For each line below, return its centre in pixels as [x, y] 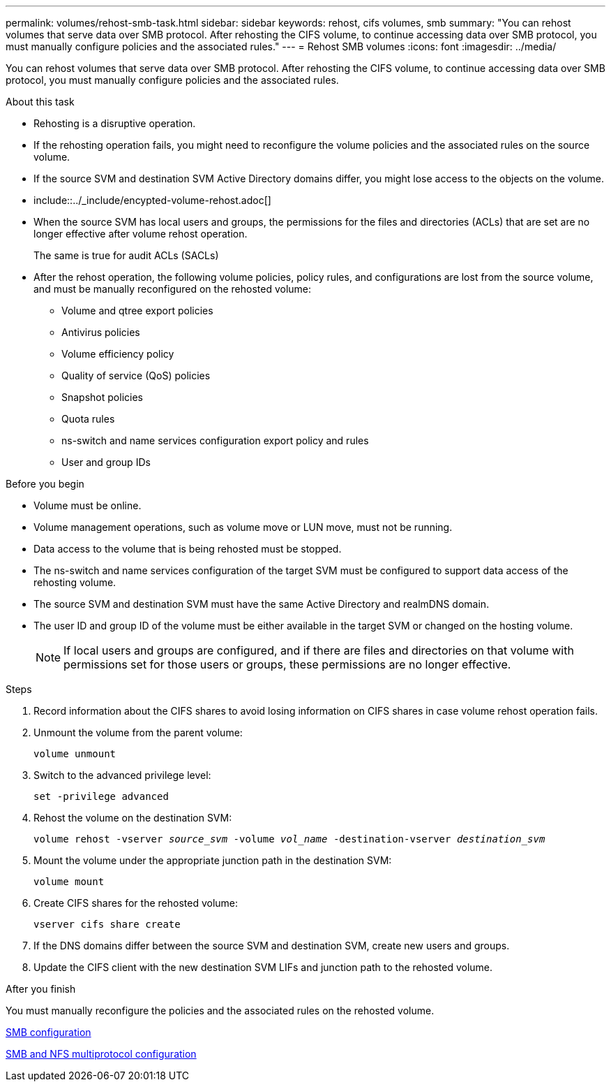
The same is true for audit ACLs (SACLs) [126, 255]
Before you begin [45, 484]
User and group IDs [106, 462]
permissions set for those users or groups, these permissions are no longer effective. [287, 664]
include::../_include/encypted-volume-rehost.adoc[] [152, 200]
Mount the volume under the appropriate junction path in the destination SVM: [213, 860]
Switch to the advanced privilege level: [122, 775]
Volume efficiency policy [118, 354]
